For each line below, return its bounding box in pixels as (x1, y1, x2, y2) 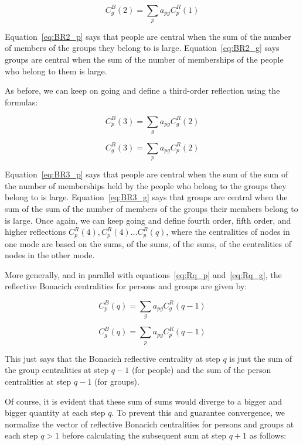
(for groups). (94, 375, 139, 387)
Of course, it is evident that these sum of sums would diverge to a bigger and (5, 395, 282, 407)
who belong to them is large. (5, 64, 107, 77)
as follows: (249, 429, 287, 441)
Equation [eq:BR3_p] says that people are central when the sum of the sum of (5, 168, 288, 180)
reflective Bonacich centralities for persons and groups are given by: (5, 280, 247, 292)
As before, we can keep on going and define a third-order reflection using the (5, 84, 280, 97)
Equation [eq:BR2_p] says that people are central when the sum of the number (5, 30, 291, 42)
